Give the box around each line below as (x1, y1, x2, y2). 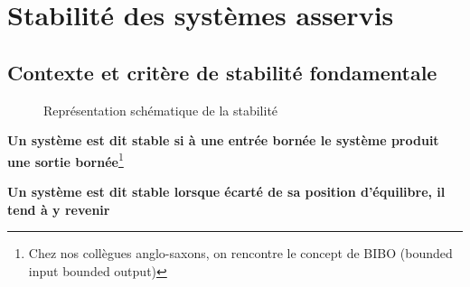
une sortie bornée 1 (7, 149, 124, 171)
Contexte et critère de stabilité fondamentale (7, 58, 437, 86)
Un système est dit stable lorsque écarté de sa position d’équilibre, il (7, 182, 446, 201)
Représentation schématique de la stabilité (43, 100, 278, 119)
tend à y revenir (7, 199, 110, 218)
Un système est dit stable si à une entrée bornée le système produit (7, 131, 439, 150)
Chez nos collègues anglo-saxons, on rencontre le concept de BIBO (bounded (28, 244, 453, 263)
